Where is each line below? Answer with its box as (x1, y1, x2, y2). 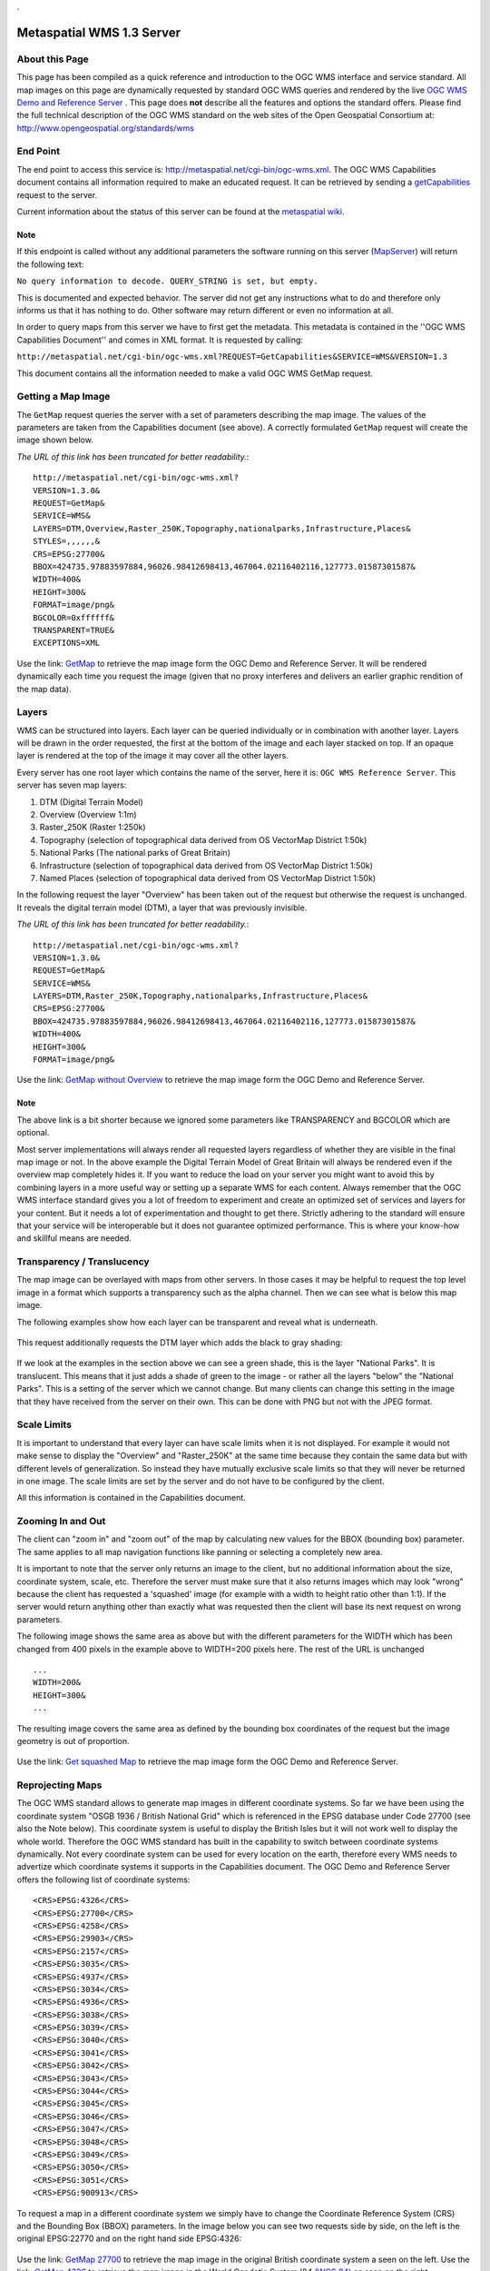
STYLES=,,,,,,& (33, 536, 101, 547)
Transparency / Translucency (16, 1255, 150, 1268)
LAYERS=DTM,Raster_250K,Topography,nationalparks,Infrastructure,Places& (33, 991, 368, 1001)
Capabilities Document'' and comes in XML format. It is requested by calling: (16, 334, 304, 345)
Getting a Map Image (16, 391, 111, 403)
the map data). (16, 683, 72, 694)
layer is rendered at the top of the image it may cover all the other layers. (16, 750, 289, 761)
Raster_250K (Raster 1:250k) (39, 822, 146, 833)
